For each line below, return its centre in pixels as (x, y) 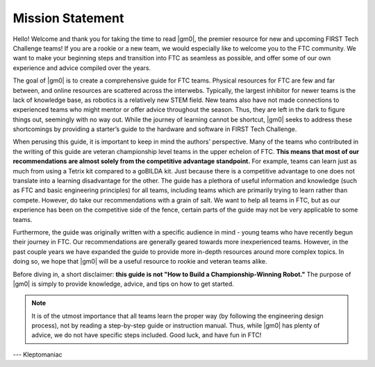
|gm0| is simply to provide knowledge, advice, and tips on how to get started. (123, 284)
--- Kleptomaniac (37, 355)
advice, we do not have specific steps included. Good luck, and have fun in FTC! (147, 335)
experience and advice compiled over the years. (82, 68)
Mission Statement (68, 18)
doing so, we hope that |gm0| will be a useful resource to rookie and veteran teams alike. (140, 262)
